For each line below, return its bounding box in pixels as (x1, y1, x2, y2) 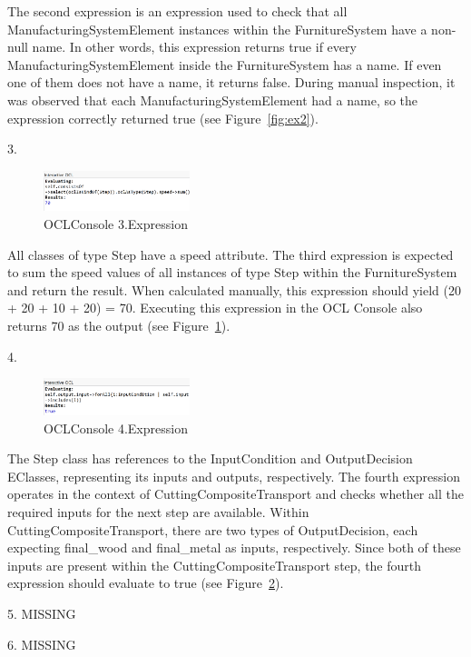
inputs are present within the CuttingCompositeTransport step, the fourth (7, 555, 422, 574)
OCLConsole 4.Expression (44, 418, 188, 437)
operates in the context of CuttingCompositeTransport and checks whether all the (7, 484, 464, 503)
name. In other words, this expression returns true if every (32, 37, 357, 56)
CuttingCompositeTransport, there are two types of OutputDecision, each (7, 520, 418, 539)
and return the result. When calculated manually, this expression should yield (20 (7, 280, 461, 299)
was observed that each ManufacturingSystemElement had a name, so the (7, 90, 418, 109)
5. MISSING (7, 604, 76, 623)
